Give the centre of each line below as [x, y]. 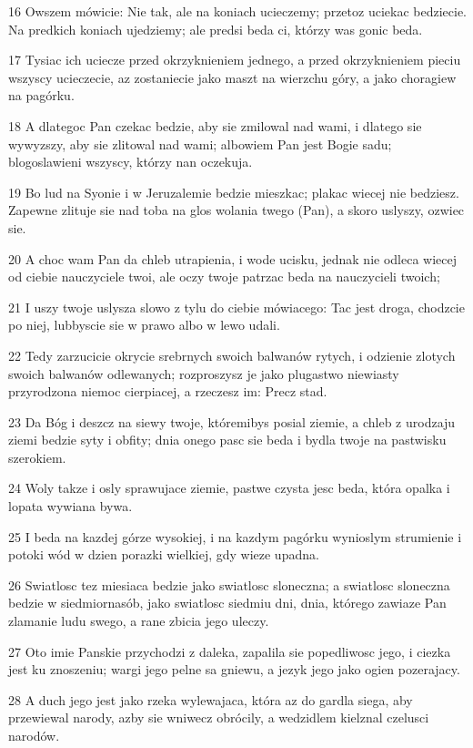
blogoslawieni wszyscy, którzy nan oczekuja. [131, 162]
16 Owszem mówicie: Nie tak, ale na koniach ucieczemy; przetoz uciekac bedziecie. [237, 11]
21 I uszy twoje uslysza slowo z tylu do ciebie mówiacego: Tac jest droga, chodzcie [236, 307]
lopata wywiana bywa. [70, 506]
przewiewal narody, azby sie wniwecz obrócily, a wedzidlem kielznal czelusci [219, 717]
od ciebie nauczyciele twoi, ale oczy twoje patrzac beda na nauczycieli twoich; [224, 277]
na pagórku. [41, 95]
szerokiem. [37, 457]
